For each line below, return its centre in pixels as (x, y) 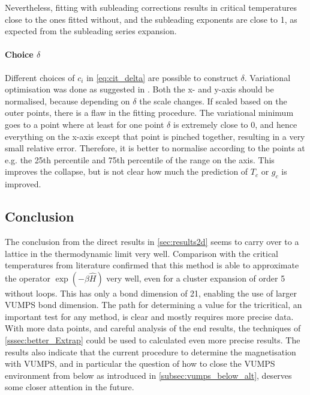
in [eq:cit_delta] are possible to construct (162, 77)
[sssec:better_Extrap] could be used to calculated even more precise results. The (153, 340)
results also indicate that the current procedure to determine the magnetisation (151, 351)
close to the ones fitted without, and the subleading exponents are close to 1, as (151, 19)
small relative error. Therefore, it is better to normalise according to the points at (155, 148)
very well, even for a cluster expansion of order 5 (196, 278)
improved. (23, 184)
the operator (28, 278)
